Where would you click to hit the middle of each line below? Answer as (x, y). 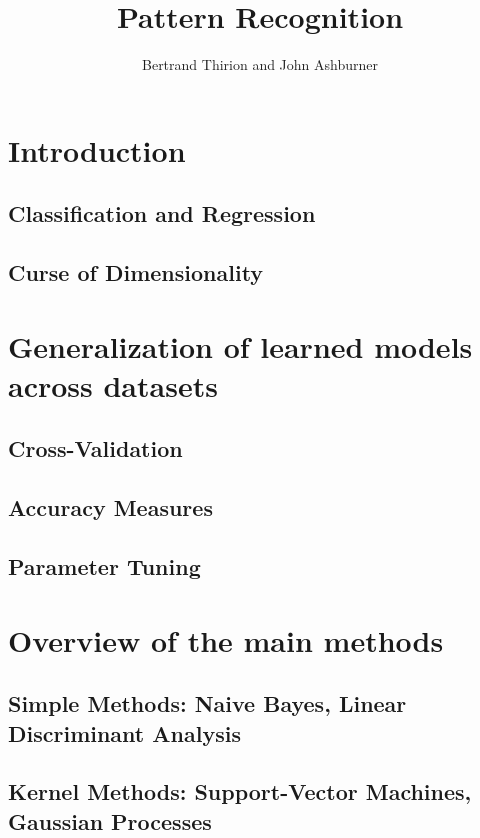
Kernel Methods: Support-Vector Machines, (240, 791)
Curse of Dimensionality (136, 272)
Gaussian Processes (110, 820)
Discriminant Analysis (124, 732)
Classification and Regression (162, 213)
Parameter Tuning (104, 565)
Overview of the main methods (226, 639)
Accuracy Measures (110, 507)
